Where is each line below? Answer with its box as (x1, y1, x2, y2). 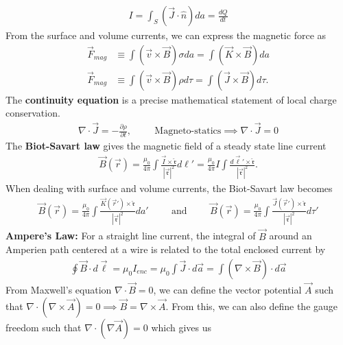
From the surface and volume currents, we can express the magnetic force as (5, 28, 327, 43)
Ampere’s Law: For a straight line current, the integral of (5, 228, 256, 243)
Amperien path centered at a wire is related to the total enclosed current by (5, 242, 326, 257)
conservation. (5, 106, 60, 120)
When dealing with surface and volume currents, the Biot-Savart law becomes (5, 181, 333, 195)
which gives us (151, 320, 212, 334)
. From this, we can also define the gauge (165, 298, 338, 313)
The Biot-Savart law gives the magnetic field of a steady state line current (5, 139, 327, 153)
